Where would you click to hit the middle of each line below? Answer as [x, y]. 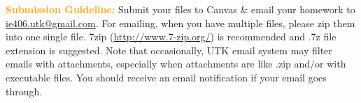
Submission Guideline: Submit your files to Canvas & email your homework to [180, 9]
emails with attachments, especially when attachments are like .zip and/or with [176, 64]
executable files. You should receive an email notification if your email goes [166, 77]
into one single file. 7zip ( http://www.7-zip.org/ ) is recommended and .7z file [171, 37]
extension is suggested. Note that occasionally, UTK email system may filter [169, 50]
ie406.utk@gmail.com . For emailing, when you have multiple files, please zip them [180, 23]
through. [24, 91]
